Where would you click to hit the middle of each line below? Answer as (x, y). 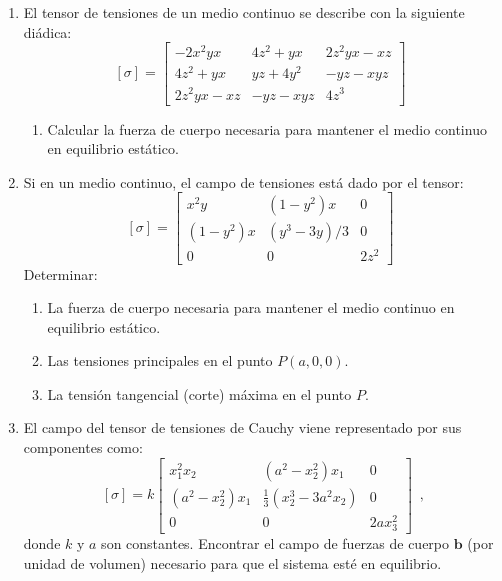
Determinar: (60, 273)
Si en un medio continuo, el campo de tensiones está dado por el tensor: (243, 181)
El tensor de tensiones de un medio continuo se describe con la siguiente (244, 12)
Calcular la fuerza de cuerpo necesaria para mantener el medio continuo (267, 128)
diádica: (47, 31)
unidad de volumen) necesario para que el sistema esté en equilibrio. (232, 562)
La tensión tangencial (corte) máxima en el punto (199, 393)
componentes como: (83, 447)
